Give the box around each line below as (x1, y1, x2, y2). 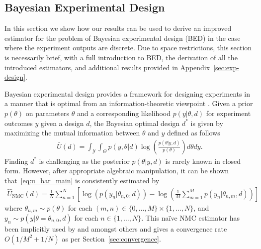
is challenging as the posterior (39, 155, 130, 166)
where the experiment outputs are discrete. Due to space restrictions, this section (4, 42, 252, 53)
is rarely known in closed (165, 155, 241, 166)
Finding (4, 155, 28, 166)
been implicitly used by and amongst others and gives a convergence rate (4, 224, 227, 234)
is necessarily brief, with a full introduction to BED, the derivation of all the (4, 52, 238, 62)
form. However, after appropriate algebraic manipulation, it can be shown (4, 165, 229, 176)
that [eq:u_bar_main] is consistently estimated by (4, 175, 160, 185)
